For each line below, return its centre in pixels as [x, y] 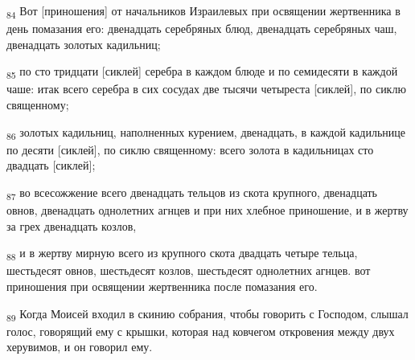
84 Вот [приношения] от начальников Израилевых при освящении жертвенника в [203, 12]
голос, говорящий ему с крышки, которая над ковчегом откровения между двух [201, 331]
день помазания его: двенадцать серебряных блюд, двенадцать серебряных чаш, [202, 29]
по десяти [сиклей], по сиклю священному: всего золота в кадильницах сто [190, 149]
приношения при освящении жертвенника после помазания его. [162, 286]
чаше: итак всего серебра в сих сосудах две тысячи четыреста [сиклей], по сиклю [206, 89]
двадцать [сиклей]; [51, 165]
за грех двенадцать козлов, [72, 225]
